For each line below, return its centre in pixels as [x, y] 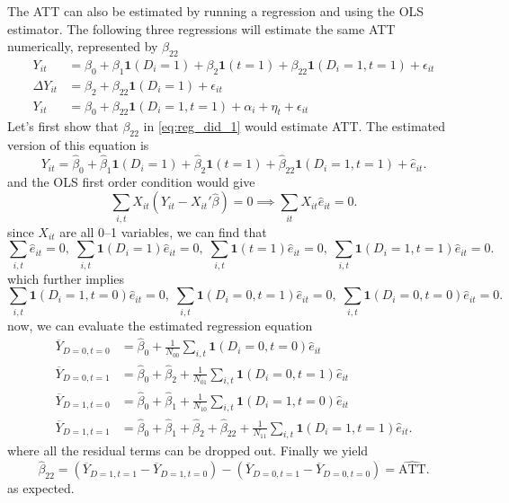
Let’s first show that [63, 126]
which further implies [66, 278]
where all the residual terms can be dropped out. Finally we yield [188, 450]
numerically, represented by [83, 46]
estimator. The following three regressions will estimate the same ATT [201, 28]
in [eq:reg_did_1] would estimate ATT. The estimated [294, 126]
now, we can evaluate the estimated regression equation [160, 325]
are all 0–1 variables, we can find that [163, 231]
